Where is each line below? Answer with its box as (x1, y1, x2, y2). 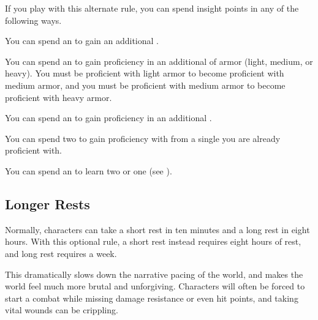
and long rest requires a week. (5, 247, 117, 259)
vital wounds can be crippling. (5, 303, 118, 316)
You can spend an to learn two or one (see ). (5, 164, 172, 177)
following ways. (5, 13, 62, 26)
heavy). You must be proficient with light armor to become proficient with (5, 67, 284, 80)
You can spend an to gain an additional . (5, 34, 159, 47)
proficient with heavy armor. (5, 91, 112, 103)
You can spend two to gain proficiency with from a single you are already (5, 132, 281, 144)
